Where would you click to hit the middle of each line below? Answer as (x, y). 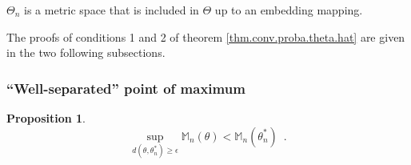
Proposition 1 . (46, 118)
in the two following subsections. (86, 52)
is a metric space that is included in (112, 10)
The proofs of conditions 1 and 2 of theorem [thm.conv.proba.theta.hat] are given (206, 36)
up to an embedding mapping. (289, 10)
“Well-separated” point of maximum (126, 88)
